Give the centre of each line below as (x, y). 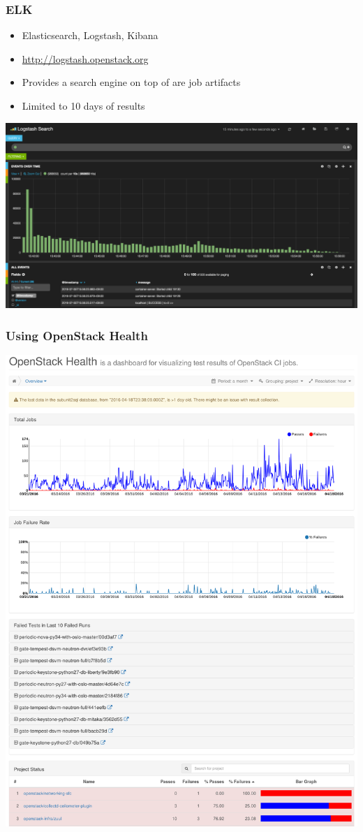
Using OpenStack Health (77, 335)
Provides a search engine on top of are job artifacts (131, 82)
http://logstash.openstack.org (85, 58)
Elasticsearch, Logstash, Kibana (90, 35)
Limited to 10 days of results (83, 105)
